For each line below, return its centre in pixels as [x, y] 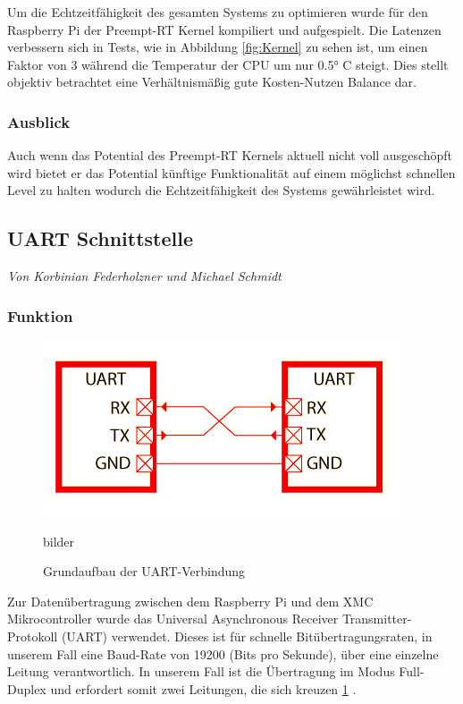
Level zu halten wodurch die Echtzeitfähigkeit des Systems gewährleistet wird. [221, 190]
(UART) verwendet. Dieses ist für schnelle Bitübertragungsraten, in [247, 636]
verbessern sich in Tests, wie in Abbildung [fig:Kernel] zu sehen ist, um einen [218, 47]
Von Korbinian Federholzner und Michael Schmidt [144, 276]
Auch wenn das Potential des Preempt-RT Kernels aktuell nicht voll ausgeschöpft [230, 155]
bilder [59, 541]
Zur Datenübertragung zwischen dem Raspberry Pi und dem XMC [190, 601]
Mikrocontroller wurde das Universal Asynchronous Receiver [173, 619]
